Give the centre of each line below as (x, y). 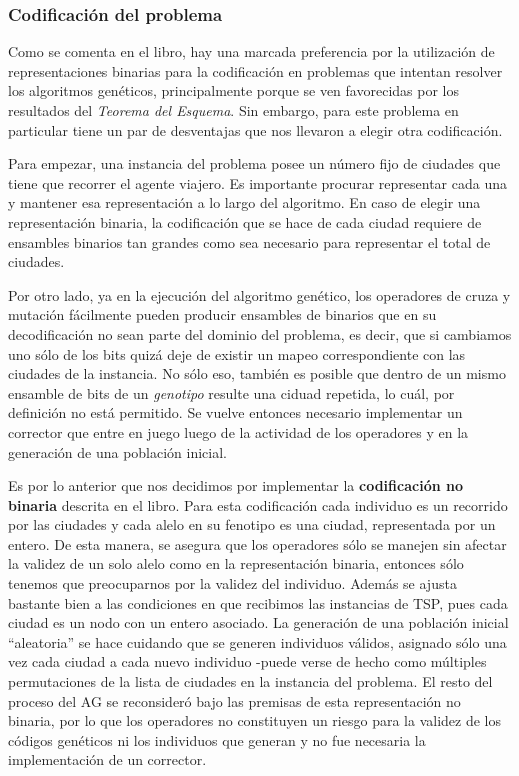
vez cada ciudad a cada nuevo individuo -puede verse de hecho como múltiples (247, 661)
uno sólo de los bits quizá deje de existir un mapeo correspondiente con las (237, 353)
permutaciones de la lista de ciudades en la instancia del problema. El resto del (250, 681)
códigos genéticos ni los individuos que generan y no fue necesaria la (217, 739)
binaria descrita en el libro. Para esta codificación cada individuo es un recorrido (258, 504)
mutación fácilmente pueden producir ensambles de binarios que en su (222, 314)
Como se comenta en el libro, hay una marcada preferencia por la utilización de (251, 51)
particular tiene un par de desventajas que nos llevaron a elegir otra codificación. (255, 129)
